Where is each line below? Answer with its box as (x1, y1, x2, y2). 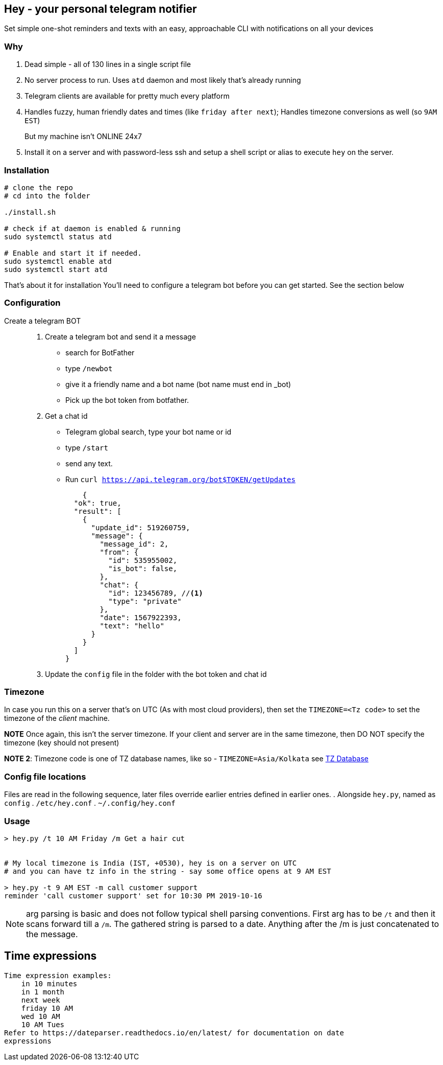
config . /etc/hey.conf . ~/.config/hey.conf (4, 799, 176, 808)
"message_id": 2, (100, 539, 169, 548)
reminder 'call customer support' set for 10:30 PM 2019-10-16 (4, 891, 262, 900)
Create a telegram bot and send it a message (45, 332, 196, 341)
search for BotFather (65, 348, 135, 357)
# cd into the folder (4, 191, 90, 200)
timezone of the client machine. (4, 714, 110, 723)
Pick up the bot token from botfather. (65, 395, 189, 404)
